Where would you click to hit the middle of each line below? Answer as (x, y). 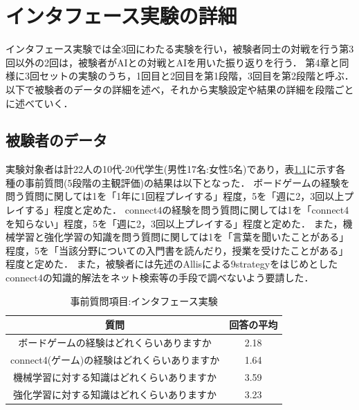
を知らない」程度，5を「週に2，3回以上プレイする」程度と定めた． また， (174, 223)
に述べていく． (39, 103)
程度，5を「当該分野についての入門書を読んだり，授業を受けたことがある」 (177, 250)
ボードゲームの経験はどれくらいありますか (115, 343)
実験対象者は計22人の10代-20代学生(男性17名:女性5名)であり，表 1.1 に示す (171, 169)
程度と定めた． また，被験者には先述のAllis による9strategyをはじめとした (172, 264)
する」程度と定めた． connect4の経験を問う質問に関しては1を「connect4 (187, 210)
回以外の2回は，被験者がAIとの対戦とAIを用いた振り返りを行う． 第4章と (173, 62)
